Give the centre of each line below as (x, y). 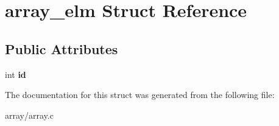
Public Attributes (62, 48)
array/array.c (29, 115)
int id (16, 74)
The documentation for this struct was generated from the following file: (140, 95)
